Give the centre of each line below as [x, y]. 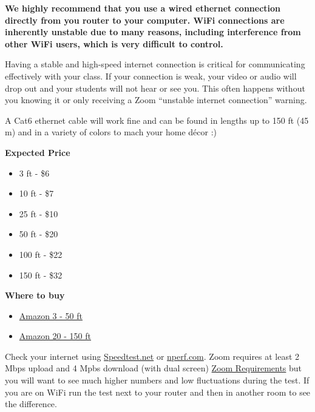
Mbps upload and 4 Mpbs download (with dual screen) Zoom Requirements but [154, 368]
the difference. [31, 404]
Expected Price [38, 152]
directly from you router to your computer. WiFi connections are [145, 20]
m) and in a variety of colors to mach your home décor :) [111, 132]
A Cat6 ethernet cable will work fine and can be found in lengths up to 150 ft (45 [157, 120]
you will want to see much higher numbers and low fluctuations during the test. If [157, 380]
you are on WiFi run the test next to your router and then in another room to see [158, 392]
